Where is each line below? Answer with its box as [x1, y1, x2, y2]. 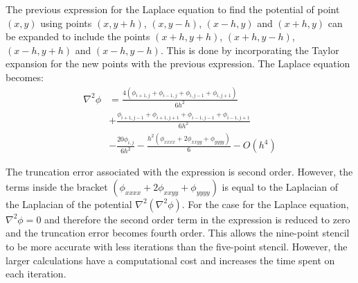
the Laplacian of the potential [6, 196, 132, 211]
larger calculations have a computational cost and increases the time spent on [6, 252, 335, 267]
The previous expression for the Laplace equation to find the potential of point [6, 2, 340, 16]
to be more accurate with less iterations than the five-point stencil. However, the [6, 239, 348, 254]
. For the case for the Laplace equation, [181, 196, 349, 211]
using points [40, 15, 92, 30]
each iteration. [6, 266, 66, 281]
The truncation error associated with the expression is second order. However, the [6, 164, 353, 179]
